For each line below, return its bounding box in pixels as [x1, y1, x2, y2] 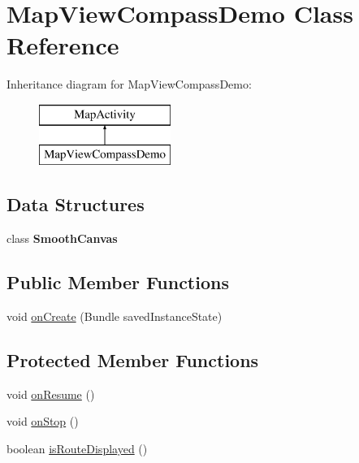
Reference [6, 28, 119, 62]
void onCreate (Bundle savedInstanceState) [6, 308, 223, 325]
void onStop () [6, 413, 79, 430]
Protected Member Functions [6, 348, 259, 373]
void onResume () [6, 385, 95, 402]
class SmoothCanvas [6, 230, 118, 247]
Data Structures [6, 192, 145, 217]
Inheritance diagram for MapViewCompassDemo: [6, 76, 252, 93]
